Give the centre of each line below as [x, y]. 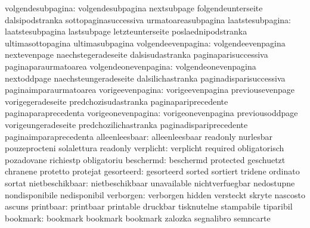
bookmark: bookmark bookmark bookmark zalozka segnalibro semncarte [138, 218]
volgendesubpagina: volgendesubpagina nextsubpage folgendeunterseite [134, 8]
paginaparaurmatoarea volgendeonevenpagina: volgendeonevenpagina [131, 66]
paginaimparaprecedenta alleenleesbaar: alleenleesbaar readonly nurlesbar [139, 136]
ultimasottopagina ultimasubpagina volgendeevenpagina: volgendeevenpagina [145, 43]
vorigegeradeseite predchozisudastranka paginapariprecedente [117, 101]
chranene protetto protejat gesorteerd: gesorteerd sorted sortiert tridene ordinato [152, 171]
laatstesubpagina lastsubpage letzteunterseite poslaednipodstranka [126, 31]
